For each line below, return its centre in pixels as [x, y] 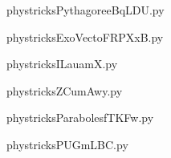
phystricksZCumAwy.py [65, 90]
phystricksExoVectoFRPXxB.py [85, 36]
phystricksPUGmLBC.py [67, 144]
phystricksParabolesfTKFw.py [80, 117]
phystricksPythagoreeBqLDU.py [85, 10]
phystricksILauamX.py [62, 64]
